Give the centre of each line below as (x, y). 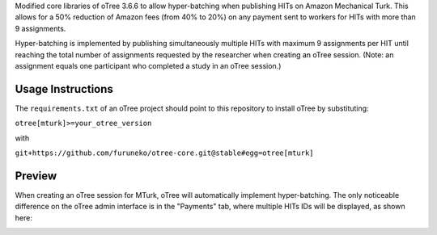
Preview (36, 176)
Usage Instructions (64, 89)
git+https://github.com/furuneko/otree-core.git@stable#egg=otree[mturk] (165, 153)
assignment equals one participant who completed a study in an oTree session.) (148, 65)
